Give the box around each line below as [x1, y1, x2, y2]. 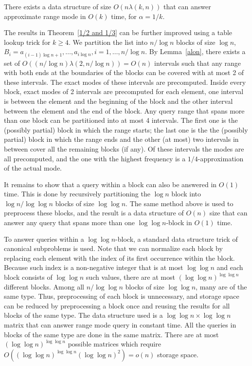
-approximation [198, 153, 244, 163]
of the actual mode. [4, 163, 62, 173]
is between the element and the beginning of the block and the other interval [4, 96, 233, 106]
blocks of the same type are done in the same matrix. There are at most [4, 329, 219, 339]
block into [171, 189, 201, 199]
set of [4, 58, 20, 68]
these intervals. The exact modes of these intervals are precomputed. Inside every [4, 77, 246, 87]
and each [216, 262, 243, 272]
